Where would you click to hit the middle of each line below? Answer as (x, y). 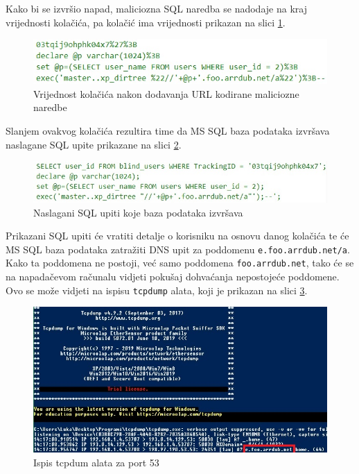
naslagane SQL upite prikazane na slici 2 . (94, 144)
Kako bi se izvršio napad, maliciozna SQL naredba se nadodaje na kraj (156, 8)
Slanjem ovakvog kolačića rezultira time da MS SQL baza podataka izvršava (168, 130)
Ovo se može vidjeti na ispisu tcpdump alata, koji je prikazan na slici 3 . (157, 290)
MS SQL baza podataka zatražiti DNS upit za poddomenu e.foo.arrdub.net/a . (178, 249)
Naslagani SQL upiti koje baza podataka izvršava (138, 212)
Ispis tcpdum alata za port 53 (96, 462)
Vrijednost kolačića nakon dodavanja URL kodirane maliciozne (166, 93)
